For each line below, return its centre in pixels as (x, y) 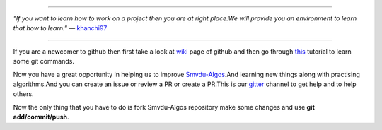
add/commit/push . (41, 117)
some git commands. (44, 61)
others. (24, 94)
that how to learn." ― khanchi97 (60, 28)
